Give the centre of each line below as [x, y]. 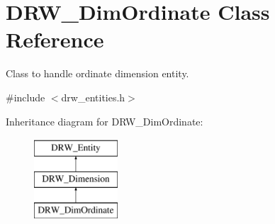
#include [26, 97]
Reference [55, 39]
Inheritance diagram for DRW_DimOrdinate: [105, 121]
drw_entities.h [93, 97]
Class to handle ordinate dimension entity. [97, 73]
